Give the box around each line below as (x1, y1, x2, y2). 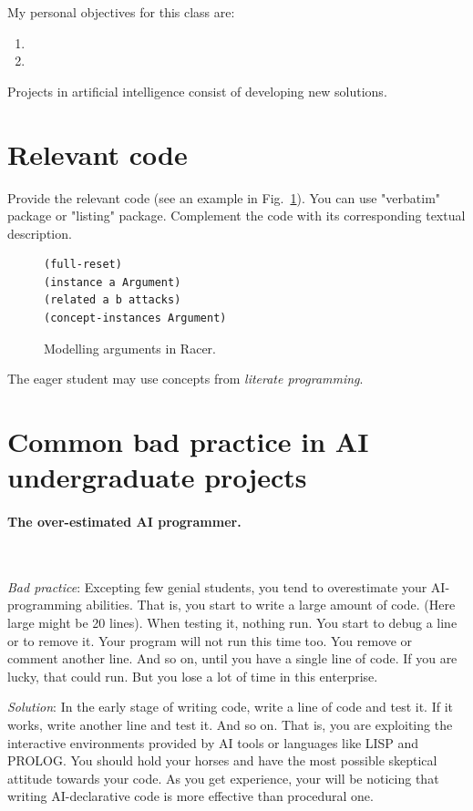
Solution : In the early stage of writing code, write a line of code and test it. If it (7, 697, 454, 716)
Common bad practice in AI (7, 423, 369, 460)
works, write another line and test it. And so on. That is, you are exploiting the (7, 714, 453, 734)
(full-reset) (44, 258, 122, 272)
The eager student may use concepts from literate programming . (7, 369, 364, 388)
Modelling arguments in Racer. (44, 338, 216, 357)
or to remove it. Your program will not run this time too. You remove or (7, 631, 413, 650)
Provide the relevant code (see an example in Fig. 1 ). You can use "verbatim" (7, 188, 441, 207)
